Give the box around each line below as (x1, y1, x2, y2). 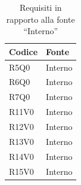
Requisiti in (19, 1, 62, 13)
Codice (9, 45, 38, 57)
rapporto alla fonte (6, 13, 75, 25)
